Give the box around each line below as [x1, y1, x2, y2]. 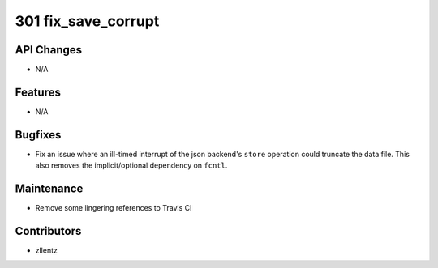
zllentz [35, 245, 58, 255]
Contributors [15, 223, 82, 238]
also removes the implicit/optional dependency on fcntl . [35, 160, 228, 170]
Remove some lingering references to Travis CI [35, 203, 192, 213]
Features [15, 85, 61, 99]
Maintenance [15, 182, 84, 196]
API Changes [15, 43, 83, 57]
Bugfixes [15, 128, 62, 142]
